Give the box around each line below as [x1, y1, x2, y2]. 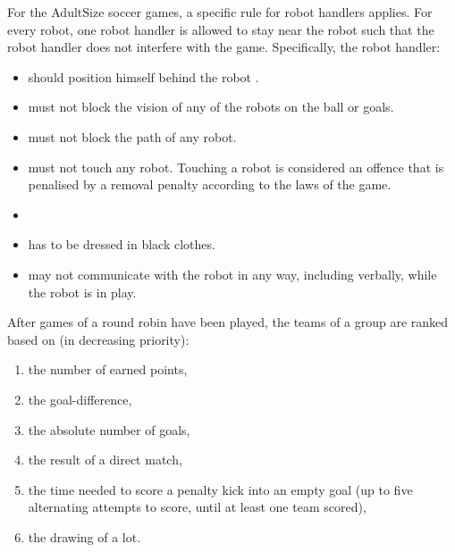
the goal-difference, [28, 389, 132, 408]
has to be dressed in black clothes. [28, 235, 215, 254]
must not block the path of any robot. [28, 127, 237, 146]
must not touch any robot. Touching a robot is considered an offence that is [28, 157, 444, 176]
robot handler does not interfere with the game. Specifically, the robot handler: [7, 38, 441, 56]
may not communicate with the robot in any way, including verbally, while [28, 264, 437, 283]
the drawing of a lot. [28, 527, 141, 546]
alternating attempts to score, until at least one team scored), [28, 498, 367, 516]
